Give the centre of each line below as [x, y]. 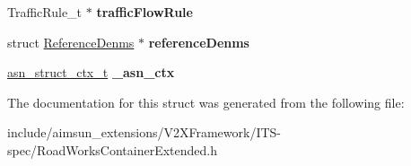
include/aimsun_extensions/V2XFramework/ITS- [144, 132]
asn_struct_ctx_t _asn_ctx [91, 72]
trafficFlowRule [144, 12]
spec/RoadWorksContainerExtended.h [112, 149]
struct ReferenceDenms [71, 42]
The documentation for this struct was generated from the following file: [206, 102]
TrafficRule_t [45, 12]
